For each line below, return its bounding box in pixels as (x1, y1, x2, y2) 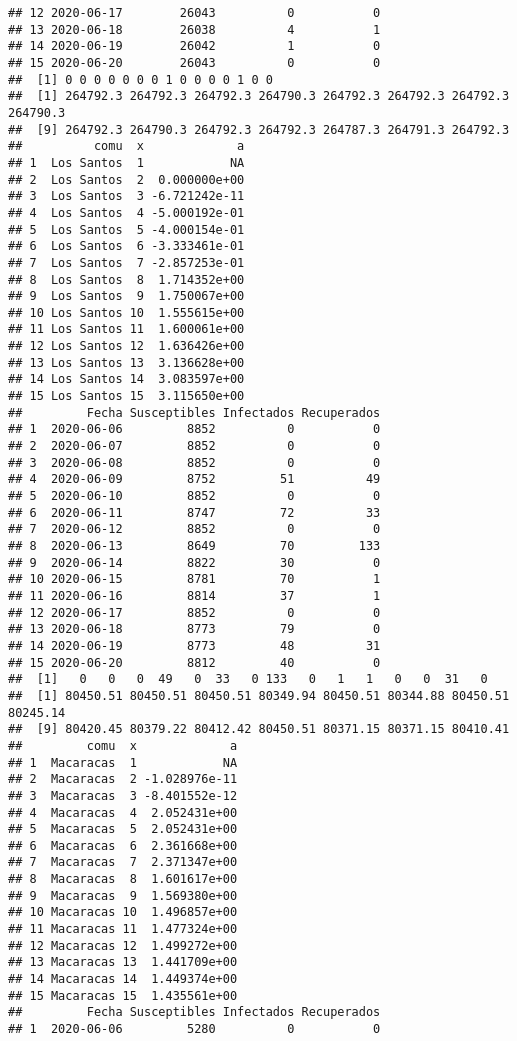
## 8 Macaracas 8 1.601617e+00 (8, 872, 238, 887)
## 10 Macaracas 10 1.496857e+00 (8, 905, 238, 920)
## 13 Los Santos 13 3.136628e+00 (8, 355, 245, 370)
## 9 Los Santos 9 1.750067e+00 (8, 289, 245, 304)
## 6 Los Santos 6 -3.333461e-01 (8, 239, 245, 254)
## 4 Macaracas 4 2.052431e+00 (8, 805, 238, 820)
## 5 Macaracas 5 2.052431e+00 (8, 822, 238, 837)
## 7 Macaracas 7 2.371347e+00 (8, 855, 238, 870)
